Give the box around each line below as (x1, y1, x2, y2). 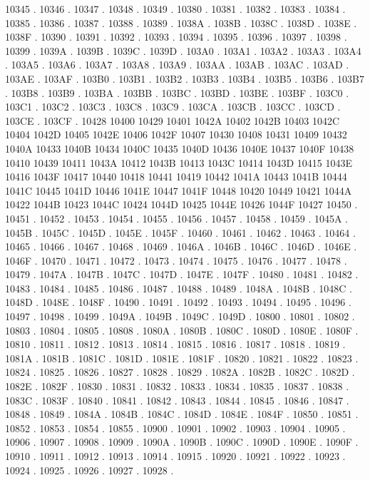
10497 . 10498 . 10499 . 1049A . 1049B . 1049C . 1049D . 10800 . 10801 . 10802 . (5, 309, 355, 324)
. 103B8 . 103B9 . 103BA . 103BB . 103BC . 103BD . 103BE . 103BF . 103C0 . (5, 85, 349, 100)
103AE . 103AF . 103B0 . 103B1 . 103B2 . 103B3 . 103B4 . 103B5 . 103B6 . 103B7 (5, 71, 364, 86)
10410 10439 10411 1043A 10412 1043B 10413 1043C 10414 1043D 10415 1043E (5, 155, 353, 170)
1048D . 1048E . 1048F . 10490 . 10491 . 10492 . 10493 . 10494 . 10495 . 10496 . (5, 295, 351, 310)
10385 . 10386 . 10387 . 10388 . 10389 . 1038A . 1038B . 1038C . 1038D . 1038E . (5, 15, 357, 30)
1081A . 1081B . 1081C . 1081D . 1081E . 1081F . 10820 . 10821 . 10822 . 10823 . (5, 350, 359, 365)
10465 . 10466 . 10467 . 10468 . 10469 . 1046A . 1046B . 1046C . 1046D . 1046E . (5, 239, 357, 254)
